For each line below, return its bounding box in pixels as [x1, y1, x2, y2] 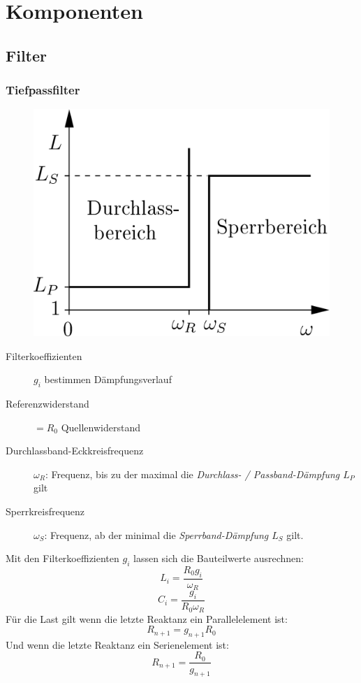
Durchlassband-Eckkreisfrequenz [6, 443, 144, 458]
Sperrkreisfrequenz [6, 503, 85, 518]
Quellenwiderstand [61, 419, 140, 434]
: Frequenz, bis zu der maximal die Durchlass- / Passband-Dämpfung [45, 466, 340, 481]
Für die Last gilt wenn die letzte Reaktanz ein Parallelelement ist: [6, 611, 288, 626]
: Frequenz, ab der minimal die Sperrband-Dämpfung [44, 527, 269, 542]
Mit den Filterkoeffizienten [6, 551, 119, 566]
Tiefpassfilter [6, 81, 80, 99]
